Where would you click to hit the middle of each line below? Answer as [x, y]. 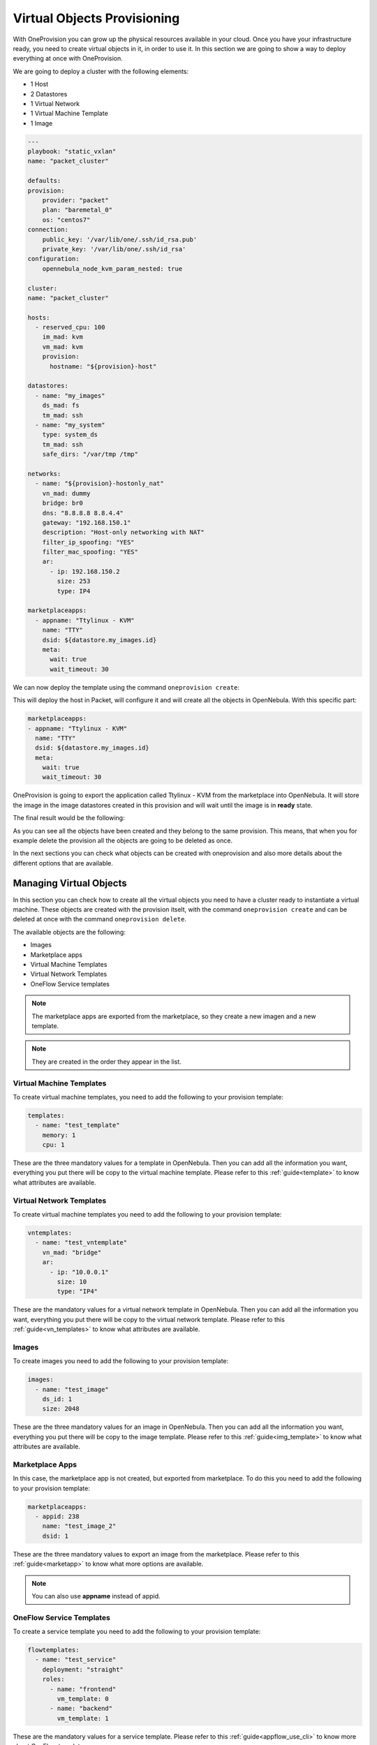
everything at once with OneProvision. [68, 59]
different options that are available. [63, 863]
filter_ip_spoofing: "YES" [89, 542]
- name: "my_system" [70, 425]
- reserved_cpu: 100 [70, 327]
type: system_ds [70, 435]
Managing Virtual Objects [70, 883]
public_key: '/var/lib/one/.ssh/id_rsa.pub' [120, 239]
